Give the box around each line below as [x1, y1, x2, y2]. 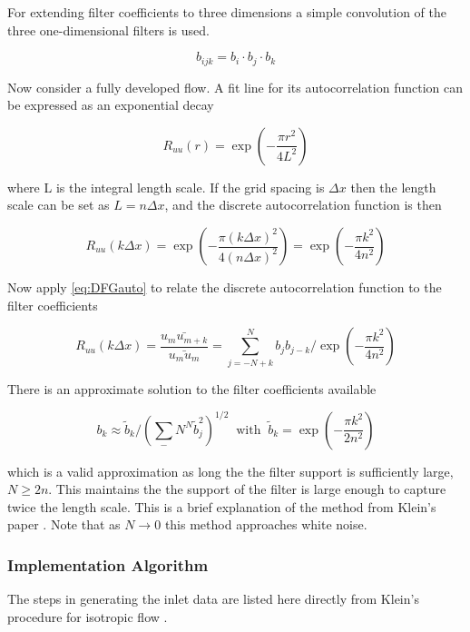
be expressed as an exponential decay [7, 95, 214, 114]
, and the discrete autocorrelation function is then [164, 195, 442, 214]
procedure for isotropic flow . [7, 607, 168, 626]
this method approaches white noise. [164, 515, 367, 534]
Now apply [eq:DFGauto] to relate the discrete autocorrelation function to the [7, 278, 442, 297]
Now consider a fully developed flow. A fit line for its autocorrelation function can [7, 77, 464, 96]
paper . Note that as [7, 515, 121, 534]
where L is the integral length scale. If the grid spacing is [7, 177, 325, 196]
